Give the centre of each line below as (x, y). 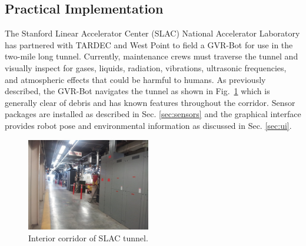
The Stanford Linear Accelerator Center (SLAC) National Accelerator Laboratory (152, 33)
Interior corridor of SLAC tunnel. (88, 237)
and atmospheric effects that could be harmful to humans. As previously (135, 79)
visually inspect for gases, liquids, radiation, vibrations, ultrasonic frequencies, (146, 67)
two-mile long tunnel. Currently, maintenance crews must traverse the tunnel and (152, 56)
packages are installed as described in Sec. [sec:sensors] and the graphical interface (153, 114)
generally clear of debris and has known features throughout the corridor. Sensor (150, 102)
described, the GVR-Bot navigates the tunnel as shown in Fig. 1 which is (137, 91)
